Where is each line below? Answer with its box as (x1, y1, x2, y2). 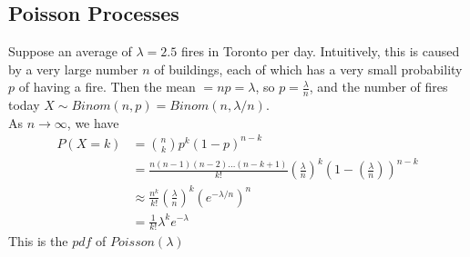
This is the (8, 232, 68, 251)
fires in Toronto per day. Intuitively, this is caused (180, 42, 460, 61)
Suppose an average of (8, 42, 132, 61)
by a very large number (8, 59, 138, 78)
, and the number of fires (309, 77, 448, 96)
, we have (66, 113, 119, 132)
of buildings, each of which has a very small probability (154, 59, 463, 78)
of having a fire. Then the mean (18, 77, 196, 96)
